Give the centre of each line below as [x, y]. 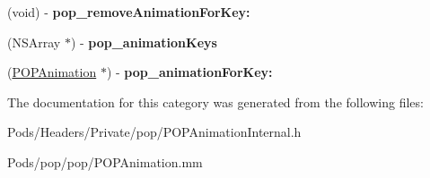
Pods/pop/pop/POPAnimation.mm [105, 161]
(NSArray [34, 42]
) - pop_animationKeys [144, 42]
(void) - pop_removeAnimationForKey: [129, 12]
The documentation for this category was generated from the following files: [215, 102]
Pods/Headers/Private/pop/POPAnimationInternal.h [154, 132]
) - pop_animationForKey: [189, 72]
